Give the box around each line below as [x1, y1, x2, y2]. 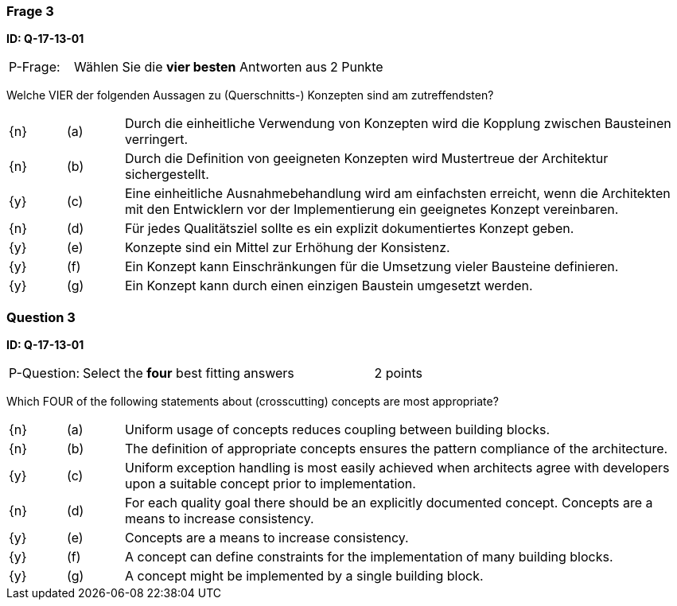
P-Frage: [9, 59, 60, 76]
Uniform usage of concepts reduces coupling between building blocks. [124, 421, 551, 438]
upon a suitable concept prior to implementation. [124, 476, 416, 492]
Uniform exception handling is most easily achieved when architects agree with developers [124, 460, 670, 476]
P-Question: [9, 365, 80, 382]
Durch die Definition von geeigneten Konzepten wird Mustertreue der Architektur [124, 150, 609, 167]
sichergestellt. [124, 166, 209, 183]
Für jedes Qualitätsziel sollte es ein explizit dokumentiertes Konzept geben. [124, 220, 574, 237]
